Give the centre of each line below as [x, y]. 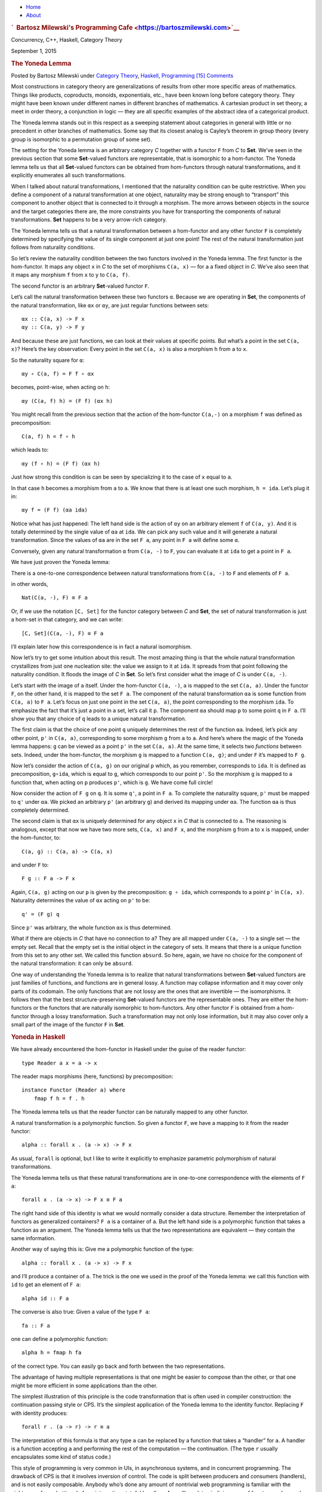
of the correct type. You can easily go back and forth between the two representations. [118, 1366]
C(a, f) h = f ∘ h [49, 436]
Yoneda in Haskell [38, 1037]
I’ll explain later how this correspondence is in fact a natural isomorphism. [101, 646]
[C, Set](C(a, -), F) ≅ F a [63, 633]
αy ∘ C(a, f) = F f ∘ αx [58, 374]
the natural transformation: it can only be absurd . [72, 963]
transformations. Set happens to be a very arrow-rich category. [89, 220]
